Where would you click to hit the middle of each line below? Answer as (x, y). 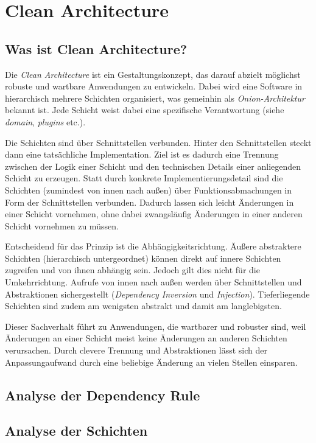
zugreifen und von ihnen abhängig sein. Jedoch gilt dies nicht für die (132, 270)
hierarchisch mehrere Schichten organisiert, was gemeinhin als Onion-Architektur (155, 98)
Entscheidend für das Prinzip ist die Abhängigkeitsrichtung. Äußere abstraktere (153, 246)
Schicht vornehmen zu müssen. (62, 225)
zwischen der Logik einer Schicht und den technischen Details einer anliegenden (153, 166)
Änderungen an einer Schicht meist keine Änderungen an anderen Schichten (146, 338)
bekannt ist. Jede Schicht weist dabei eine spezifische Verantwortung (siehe (145, 110)
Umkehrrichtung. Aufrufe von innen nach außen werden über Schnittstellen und (153, 282)
